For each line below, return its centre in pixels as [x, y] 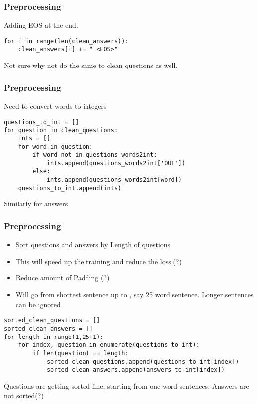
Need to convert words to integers [55, 105]
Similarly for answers [36, 204]
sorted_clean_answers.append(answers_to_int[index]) [135, 370]
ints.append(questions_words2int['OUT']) [116, 163]
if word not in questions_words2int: [95, 155]
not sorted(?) [24, 395]
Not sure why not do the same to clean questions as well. [91, 65]
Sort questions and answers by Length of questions [93, 244]
